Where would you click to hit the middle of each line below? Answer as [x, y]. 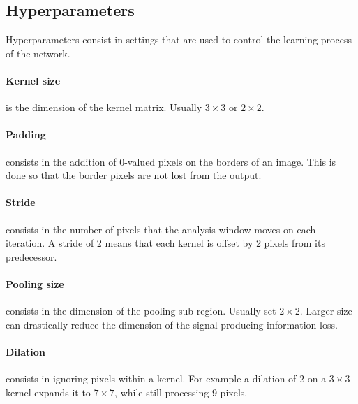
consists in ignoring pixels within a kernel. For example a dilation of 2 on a [166, 378]
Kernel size [33, 80]
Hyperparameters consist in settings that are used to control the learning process [179, 39]
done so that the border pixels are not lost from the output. [134, 175]
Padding [26, 135]
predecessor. [31, 256]
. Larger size [326, 311]
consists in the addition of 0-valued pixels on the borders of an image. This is [171, 161]
